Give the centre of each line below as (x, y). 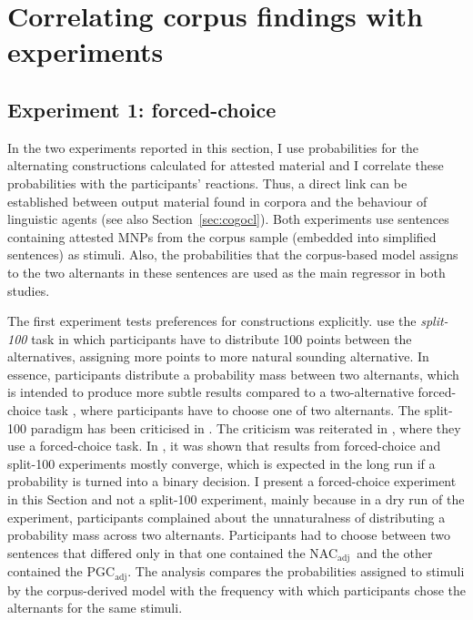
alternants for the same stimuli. (95, 608)
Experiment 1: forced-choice (142, 109)
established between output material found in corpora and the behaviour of (217, 201)
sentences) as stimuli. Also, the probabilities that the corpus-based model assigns (233, 254)
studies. (29, 290)
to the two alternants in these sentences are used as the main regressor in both (226, 272)
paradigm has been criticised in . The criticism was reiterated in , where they (246, 427)
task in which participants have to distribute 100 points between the (221, 338)
